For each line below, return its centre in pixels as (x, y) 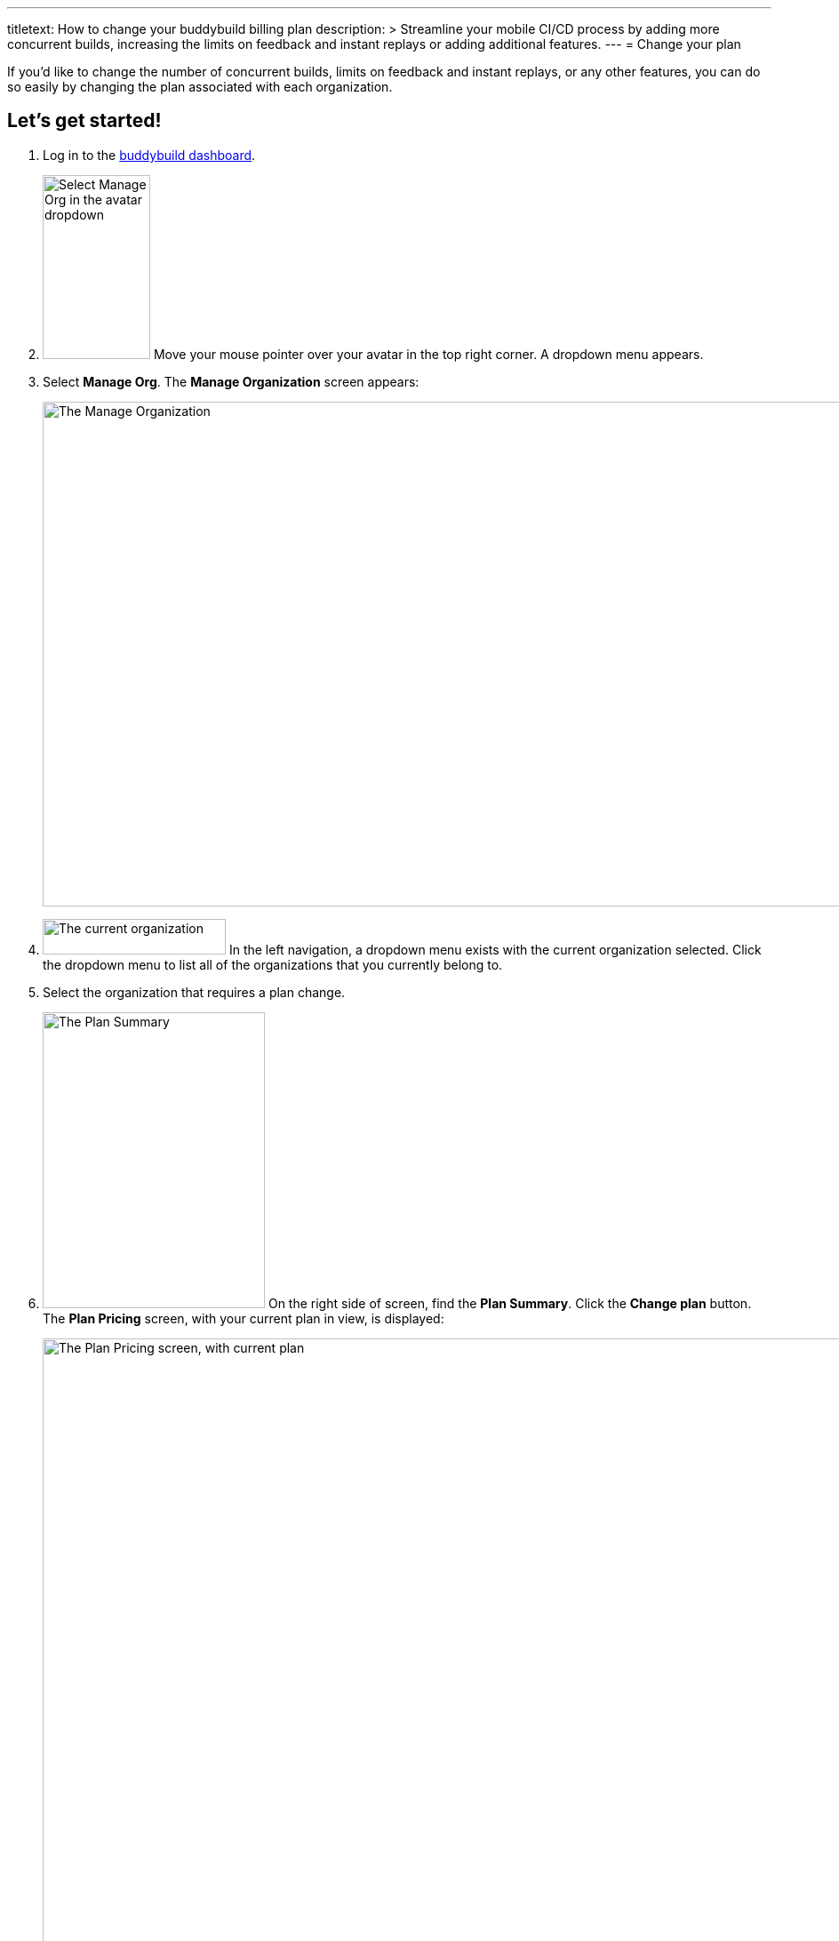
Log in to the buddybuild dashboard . (149, 155)
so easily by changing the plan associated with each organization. (200, 87)
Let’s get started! (84, 121)
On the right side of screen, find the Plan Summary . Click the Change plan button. (510, 1303)
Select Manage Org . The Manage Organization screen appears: (231, 381)
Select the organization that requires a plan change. (194, 992)
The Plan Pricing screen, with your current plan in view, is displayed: (244, 1318)
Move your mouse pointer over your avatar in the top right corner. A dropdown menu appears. (428, 354)
